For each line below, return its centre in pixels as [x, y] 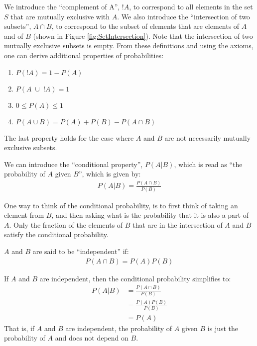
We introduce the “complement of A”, [62, 6]
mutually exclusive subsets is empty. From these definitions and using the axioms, [129, 45]
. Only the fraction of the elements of [66, 224]
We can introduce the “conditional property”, [73, 164]
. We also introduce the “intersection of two [184, 16]
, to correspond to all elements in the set [191, 6]
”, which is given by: [110, 174]
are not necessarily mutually [208, 137]
